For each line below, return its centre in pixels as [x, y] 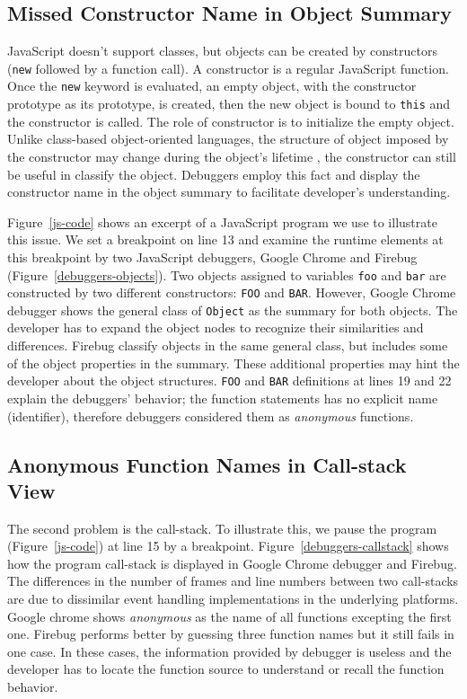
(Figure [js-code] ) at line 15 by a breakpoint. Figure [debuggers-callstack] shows [228, 546]
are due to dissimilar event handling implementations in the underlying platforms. [233, 599]
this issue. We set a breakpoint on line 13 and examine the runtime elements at [225, 239]
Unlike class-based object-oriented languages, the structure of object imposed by [228, 139]
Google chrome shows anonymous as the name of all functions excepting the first [229, 616]
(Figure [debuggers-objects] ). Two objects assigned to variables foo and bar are [227, 274]
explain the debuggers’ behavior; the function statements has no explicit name [223, 398]
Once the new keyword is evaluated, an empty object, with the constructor [212, 86]
